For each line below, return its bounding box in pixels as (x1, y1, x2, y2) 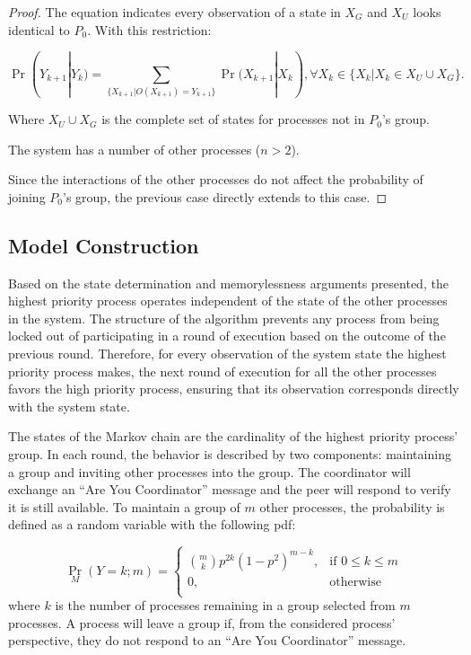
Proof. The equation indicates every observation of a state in (8, 3, 341, 21)
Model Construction (8, 231, 199, 259)
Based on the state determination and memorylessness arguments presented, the (8, 273, 449, 292)
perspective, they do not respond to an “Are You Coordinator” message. (8, 631, 406, 650)
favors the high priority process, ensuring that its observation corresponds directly (8, 379, 459, 398)
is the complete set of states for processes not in (101, 110, 365, 128)
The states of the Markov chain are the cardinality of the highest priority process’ (8, 427, 458, 446)
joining (8, 187, 46, 206)
